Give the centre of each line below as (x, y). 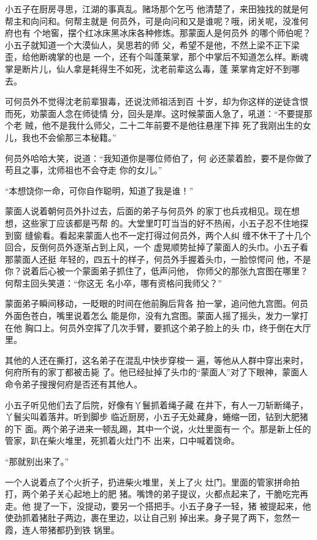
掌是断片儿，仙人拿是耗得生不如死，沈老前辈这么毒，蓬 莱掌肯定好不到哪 (152, 68)
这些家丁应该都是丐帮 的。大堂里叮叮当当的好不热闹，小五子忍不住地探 (165, 223)
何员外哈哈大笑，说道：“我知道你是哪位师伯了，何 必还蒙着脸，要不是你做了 (159, 158)
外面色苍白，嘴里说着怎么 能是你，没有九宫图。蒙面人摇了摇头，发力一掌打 (157, 316)
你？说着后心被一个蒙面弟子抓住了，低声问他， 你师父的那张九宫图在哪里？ (157, 271)
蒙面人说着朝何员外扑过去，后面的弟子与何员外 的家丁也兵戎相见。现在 (148, 211)
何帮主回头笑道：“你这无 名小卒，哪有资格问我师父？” (113, 283)
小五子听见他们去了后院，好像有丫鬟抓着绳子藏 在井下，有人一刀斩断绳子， (157, 404)
